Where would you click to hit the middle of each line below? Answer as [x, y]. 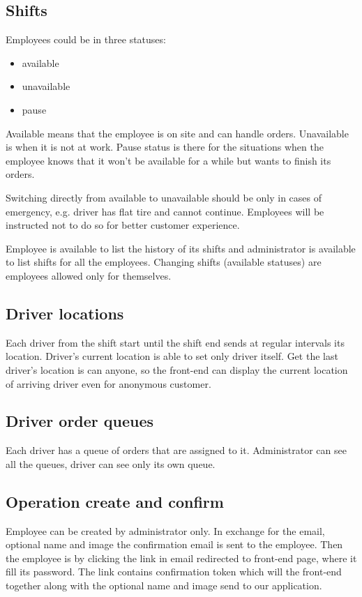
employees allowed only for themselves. [89, 275]
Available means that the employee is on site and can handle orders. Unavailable [177, 133]
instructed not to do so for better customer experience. [123, 225]
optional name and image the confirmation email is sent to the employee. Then [174, 544]
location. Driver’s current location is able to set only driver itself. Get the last [172, 356]
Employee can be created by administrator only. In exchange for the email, [165, 530]
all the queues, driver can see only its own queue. [111, 463]
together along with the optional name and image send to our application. [164, 585]
